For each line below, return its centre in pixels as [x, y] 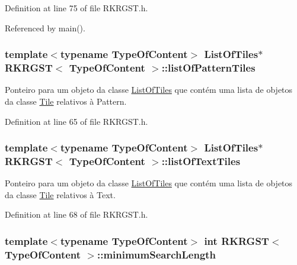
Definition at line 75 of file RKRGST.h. [76, 8]
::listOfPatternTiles [208, 68]
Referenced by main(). [45, 28]
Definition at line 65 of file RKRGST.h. [76, 121]
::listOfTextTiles [201, 161]
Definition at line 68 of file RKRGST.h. [76, 214]
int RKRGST [237, 240]
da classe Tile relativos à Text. [60, 194]
